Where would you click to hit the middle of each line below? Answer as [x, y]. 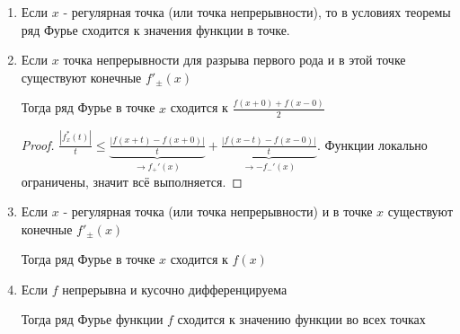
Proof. [38, 144]
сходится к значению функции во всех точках [301, 319]
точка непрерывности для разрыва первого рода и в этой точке [234, 60]
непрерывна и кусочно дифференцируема [175, 289]
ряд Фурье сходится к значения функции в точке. [155, 29]
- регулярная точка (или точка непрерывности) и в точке [218, 211]
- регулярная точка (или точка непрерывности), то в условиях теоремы [257, 12]
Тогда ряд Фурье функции [92, 319]
